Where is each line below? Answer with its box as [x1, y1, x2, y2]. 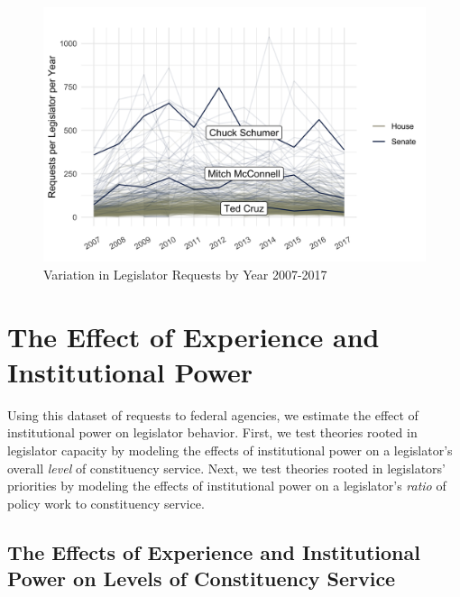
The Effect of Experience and [7, 317, 380, 354]
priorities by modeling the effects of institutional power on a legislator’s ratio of [7, 476, 446, 495]
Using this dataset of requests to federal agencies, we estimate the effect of [7, 405, 419, 424]
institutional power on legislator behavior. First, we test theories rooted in [7, 423, 418, 442]
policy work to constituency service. [7, 493, 205, 512]
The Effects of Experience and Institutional [7, 537, 420, 565]
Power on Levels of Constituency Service [7, 565, 396, 592]
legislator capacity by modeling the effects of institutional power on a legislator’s [7, 441, 453, 460]
